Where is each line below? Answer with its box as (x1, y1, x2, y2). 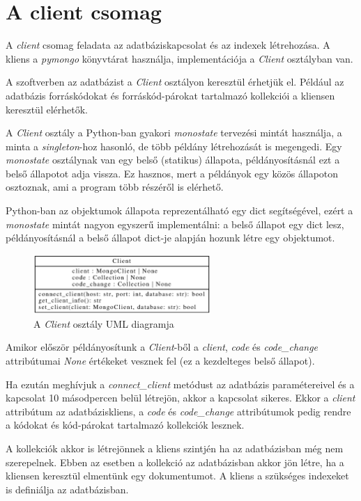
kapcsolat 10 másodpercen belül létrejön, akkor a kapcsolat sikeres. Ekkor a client (6, 390, 355, 405)
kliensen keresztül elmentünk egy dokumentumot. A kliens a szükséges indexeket (6, 468, 349, 483)
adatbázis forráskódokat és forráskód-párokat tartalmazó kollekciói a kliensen (6, 88, 335, 102)
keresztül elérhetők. (6, 102, 88, 116)
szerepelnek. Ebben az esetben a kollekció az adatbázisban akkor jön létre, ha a (6, 454, 344, 469)
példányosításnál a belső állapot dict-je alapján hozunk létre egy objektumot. (6, 230, 335, 245)
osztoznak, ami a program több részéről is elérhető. (6, 180, 224, 194)
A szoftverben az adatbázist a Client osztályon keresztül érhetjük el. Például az (6, 74, 344, 89)
